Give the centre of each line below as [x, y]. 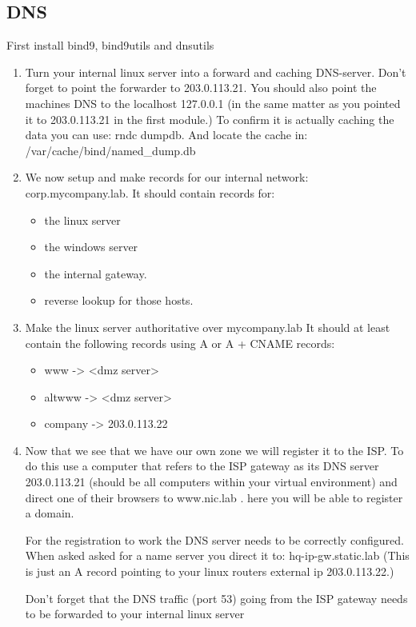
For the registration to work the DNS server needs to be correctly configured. [214, 539]
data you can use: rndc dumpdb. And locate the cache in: [166, 135]
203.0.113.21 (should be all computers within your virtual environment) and [211, 482]
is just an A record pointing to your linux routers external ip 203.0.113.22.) [210, 571]
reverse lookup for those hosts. [119, 300]
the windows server [91, 247]
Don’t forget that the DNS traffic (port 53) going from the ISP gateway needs [216, 598]
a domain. [50, 513]
